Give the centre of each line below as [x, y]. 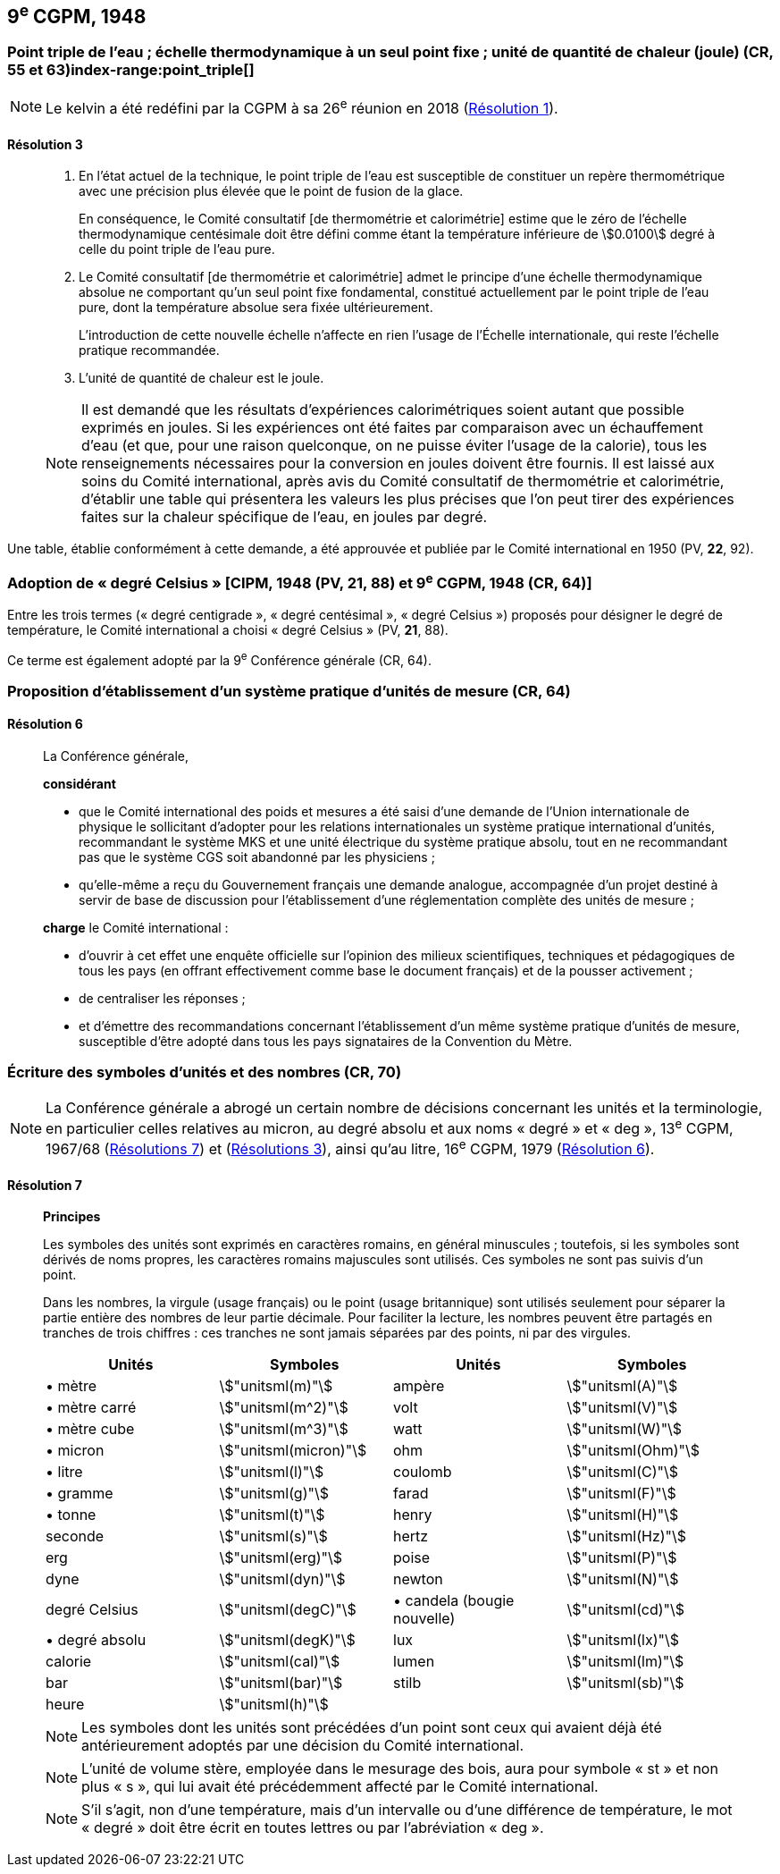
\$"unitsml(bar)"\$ [281, 1683]
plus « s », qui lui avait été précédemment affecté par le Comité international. [340, 1787]
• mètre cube [90, 1429]
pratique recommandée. [149, 350]
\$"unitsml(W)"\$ [625, 1429]
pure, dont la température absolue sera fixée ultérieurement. [256, 308]
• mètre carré [91, 1408]
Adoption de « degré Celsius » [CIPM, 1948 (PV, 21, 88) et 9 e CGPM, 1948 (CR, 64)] [300, 582]
